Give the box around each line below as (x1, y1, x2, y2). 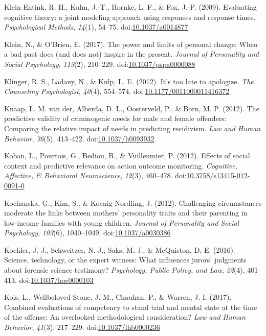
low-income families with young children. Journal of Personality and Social (4, 217, 239, 228)
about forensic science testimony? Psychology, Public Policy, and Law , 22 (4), (4, 265, 245, 275)
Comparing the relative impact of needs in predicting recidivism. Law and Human (4, 123, 261, 133)
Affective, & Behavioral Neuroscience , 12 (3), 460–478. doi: (4, 170, 187, 181)
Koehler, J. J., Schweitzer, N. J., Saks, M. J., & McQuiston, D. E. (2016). (4, 244, 235, 255)
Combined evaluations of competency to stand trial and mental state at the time (4, 301, 257, 312)
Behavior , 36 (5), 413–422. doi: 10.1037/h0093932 (4, 133, 154, 143)
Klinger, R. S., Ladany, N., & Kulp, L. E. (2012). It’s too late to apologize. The (4, 76, 254, 86)
